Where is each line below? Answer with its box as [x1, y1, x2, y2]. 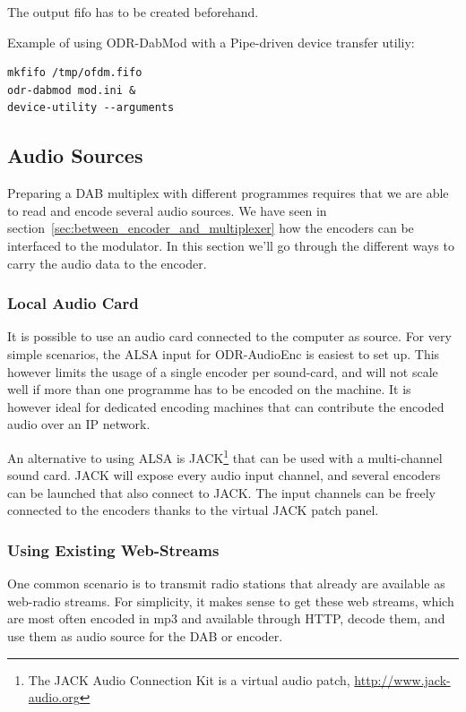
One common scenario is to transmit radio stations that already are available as [7, 574, 445, 593]
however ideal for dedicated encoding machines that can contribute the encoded [7, 397, 444, 416]
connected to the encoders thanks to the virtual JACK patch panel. [7, 501, 379, 519]
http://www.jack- [354, 670, 451, 689]
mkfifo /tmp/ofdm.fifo [7, 66, 142, 80]
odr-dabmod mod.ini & [7, 83, 136, 97]
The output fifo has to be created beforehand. [7, 3, 259, 21]
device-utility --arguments [7, 101, 175, 115]
